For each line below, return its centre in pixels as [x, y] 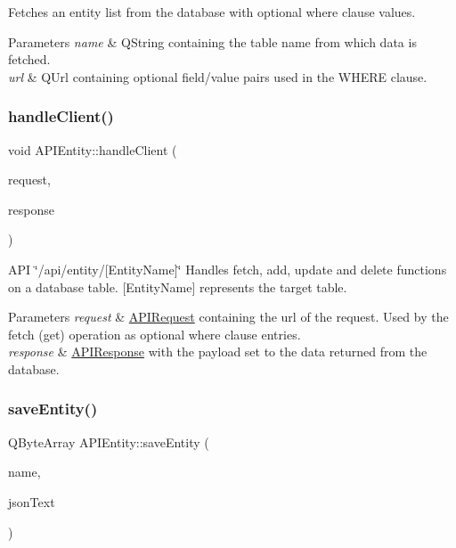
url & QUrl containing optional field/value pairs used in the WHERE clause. [218, 76]
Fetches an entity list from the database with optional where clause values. [212, 12]
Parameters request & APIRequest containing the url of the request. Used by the [228, 317]
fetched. [29, 59]
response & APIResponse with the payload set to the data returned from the [218, 352]
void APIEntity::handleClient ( [93, 149]
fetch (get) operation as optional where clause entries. [155, 334]
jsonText [32, 501]
